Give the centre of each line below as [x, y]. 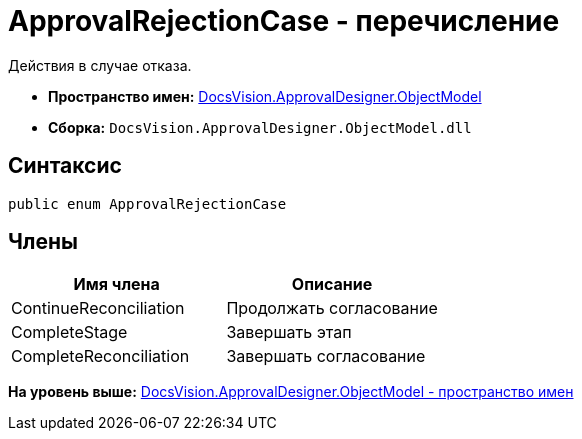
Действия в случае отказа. [100, 65]
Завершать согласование [326, 356]
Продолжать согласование [332, 308]
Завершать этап [289, 332]
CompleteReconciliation [100, 356]
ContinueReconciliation [98, 308]
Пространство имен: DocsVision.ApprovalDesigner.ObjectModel [265, 96]
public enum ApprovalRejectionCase [147, 203]
